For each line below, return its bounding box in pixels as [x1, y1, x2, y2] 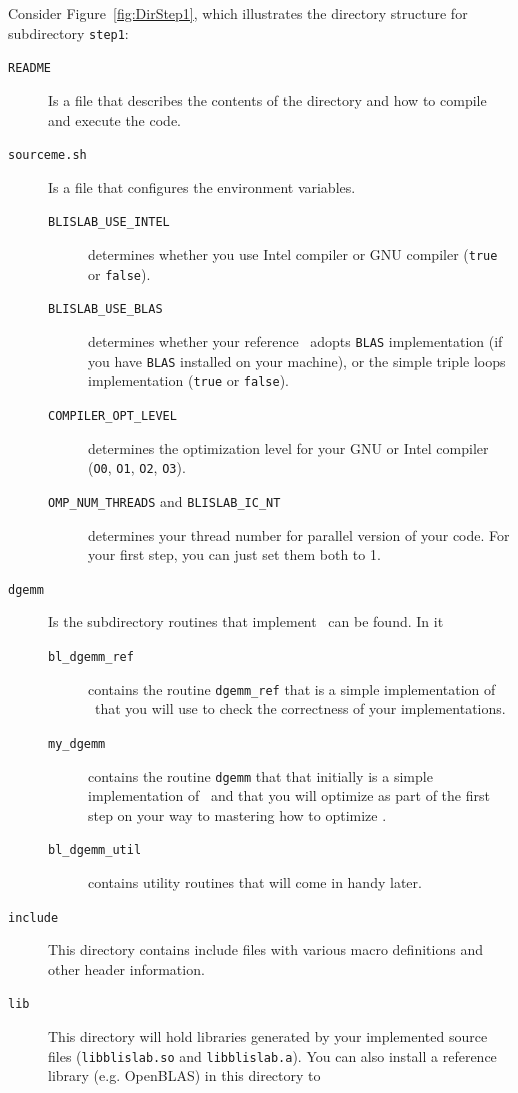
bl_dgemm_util [48, 843, 142, 858]
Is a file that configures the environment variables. [48, 176, 356, 197]
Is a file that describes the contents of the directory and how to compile [48, 89, 487, 110]
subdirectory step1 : [8, 22, 129, 43]
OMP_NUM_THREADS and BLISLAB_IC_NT [48, 490, 281, 511]
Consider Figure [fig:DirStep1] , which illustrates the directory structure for [8, 3, 468, 23]
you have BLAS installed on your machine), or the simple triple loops [88, 350, 506, 371]
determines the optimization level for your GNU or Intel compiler [88, 437, 489, 458]
